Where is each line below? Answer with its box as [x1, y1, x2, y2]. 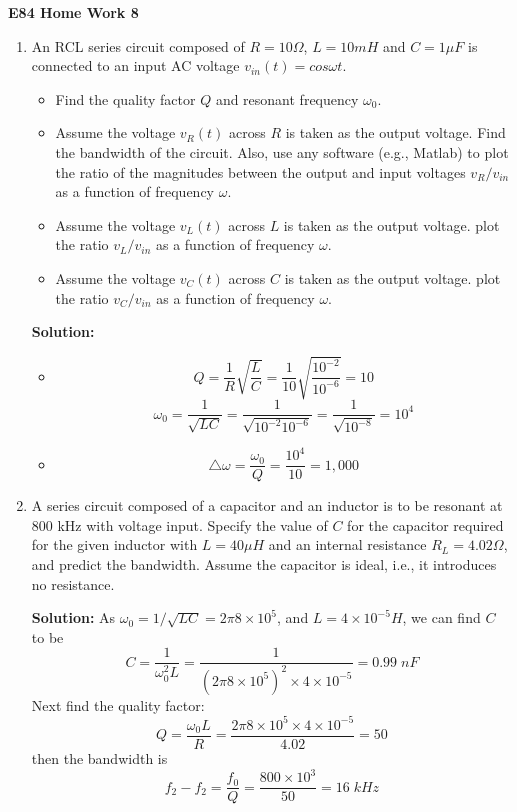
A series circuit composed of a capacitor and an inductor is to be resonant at [31, 495, 503, 516]
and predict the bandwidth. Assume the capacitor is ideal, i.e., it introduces [31, 554, 497, 575]
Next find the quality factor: [31, 694, 205, 715]
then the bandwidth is [31, 748, 168, 768]
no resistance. [31, 573, 115, 594]
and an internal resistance [268, 534, 427, 555]
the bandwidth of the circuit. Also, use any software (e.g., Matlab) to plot [55, 141, 509, 162]
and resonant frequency [215, 88, 359, 109]
